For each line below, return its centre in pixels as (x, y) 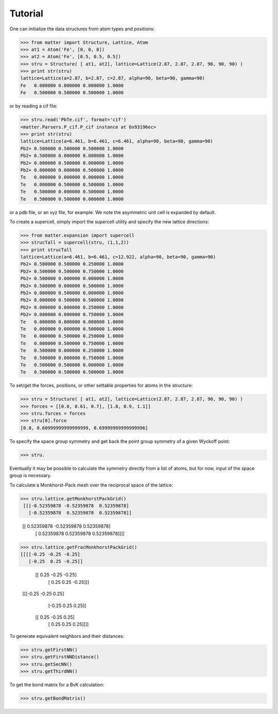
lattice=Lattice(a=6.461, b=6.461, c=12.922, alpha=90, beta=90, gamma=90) (118, 257)
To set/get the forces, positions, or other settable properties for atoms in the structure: (101, 385)
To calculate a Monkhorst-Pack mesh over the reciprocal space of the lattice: (91, 485)
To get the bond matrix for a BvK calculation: (57, 685)
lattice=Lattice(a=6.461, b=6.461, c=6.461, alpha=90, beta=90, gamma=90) (117, 141)
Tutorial (27, 13)
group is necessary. (30, 475)
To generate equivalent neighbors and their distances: (67, 636)
